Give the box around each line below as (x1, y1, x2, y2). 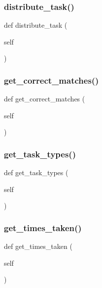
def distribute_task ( (4, 20, 68, 30)
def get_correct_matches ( (4, 94, 85, 104)
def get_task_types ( (4, 167, 68, 178)
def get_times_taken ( (4, 241, 72, 251)
